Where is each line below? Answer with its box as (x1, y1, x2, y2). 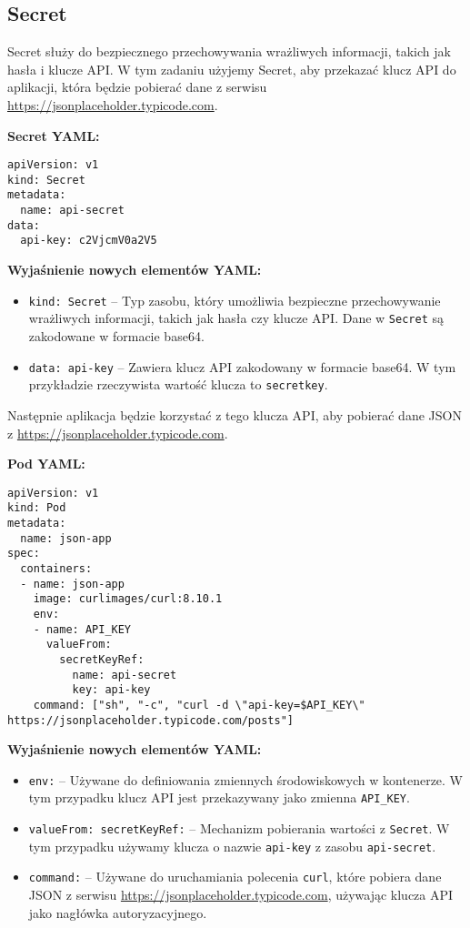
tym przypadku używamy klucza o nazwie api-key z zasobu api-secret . (28, 836, 436, 855)
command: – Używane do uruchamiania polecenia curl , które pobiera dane (28, 867, 442, 886)
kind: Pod (7, 501, 66, 515)
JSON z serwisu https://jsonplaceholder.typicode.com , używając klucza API (28, 885, 454, 904)
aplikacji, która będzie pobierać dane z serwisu (7, 77, 267, 96)
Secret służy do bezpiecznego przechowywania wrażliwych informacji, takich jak (7, 42, 451, 61)
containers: (20, 561, 93, 575)
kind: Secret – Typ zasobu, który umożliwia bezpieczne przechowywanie (28, 290, 441, 309)
